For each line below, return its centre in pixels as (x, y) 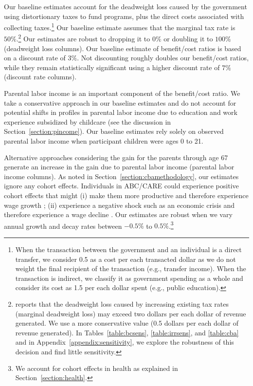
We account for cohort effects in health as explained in (97, 368)
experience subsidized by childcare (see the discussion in (88, 121)
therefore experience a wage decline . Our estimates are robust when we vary (118, 214)
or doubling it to (188, 39)
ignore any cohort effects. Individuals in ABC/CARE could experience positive (121, 186)
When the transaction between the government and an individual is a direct (128, 249)
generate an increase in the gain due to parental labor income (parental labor (119, 167)
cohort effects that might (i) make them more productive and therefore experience (126, 195)
